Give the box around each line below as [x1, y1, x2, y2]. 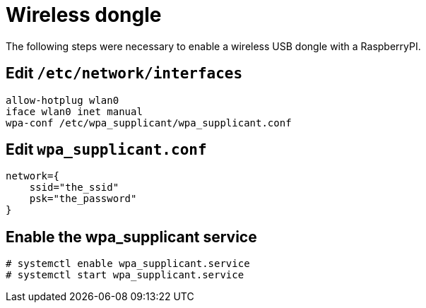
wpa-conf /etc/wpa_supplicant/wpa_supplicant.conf [6, 117, 292, 129]
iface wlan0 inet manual [6, 105, 143, 117]
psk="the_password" [29, 193, 137, 205]
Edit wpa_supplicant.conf [6, 141, 207, 159]
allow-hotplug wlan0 [6, 94, 119, 106]
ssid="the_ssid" [29, 182, 119, 194]
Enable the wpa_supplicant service [6, 227, 257, 246]
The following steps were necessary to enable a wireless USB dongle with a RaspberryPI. [6, 40, 421, 52]
